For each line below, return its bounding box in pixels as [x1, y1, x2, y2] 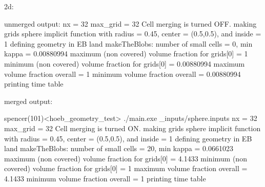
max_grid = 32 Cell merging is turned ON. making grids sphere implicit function [4, 122, 261, 133]
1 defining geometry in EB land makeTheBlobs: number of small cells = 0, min [4, 38, 253, 49]
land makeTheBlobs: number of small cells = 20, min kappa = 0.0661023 [4, 143, 233, 154]
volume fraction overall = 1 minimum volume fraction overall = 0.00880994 [4, 68, 241, 79]
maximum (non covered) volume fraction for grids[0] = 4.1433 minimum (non [4, 153, 247, 163]
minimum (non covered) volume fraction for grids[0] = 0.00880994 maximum [4, 58, 245, 69]
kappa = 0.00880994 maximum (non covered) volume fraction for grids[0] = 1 [4, 48, 248, 59]
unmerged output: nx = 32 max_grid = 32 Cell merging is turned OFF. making [4, 18, 257, 29]
